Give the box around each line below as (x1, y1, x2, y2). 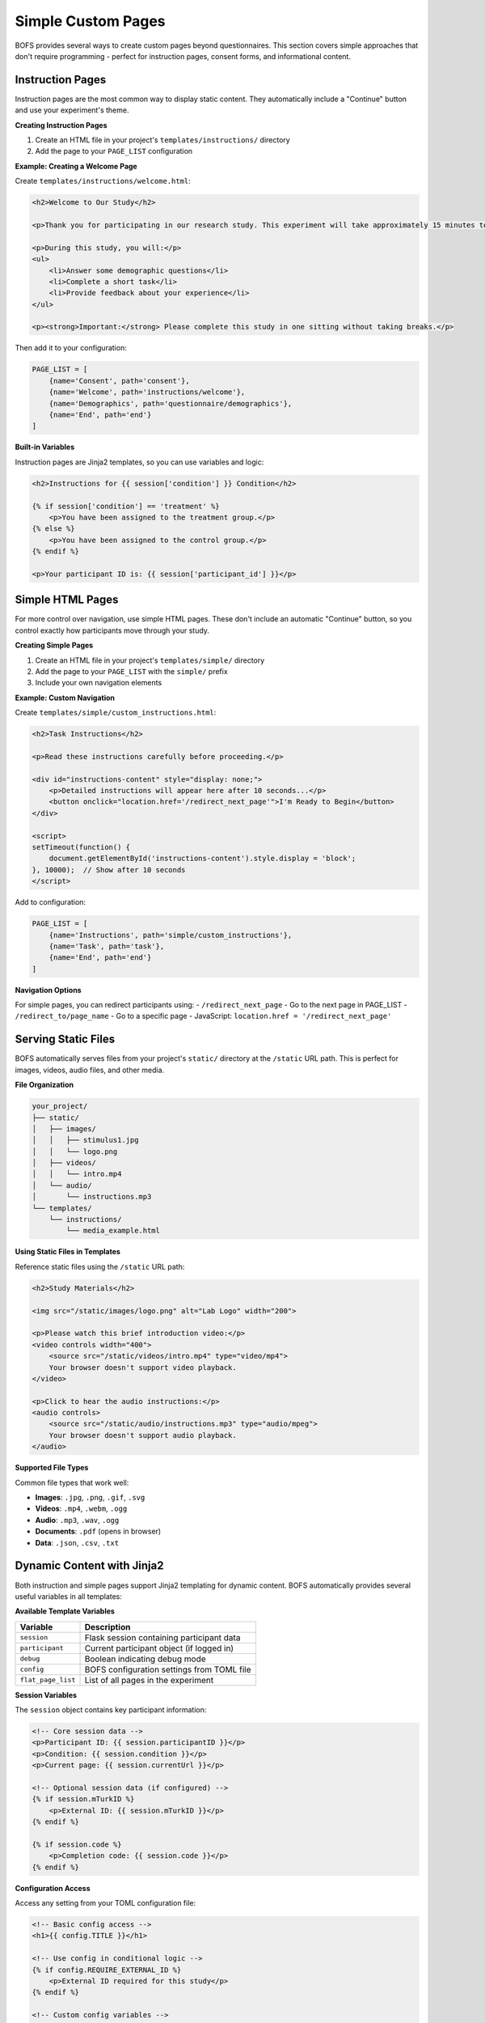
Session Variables (15, 1690, 77, 1699)
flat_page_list (19, 1676, 76, 1685)
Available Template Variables (15, 1606, 115, 1616)
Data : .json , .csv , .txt (35, 1537, 120, 1547)
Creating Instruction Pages (15, 120, 108, 129)
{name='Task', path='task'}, (48, 941, 165, 951)
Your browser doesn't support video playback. (48, 1363, 238, 1372)
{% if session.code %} (32, 1839, 122, 1849)
